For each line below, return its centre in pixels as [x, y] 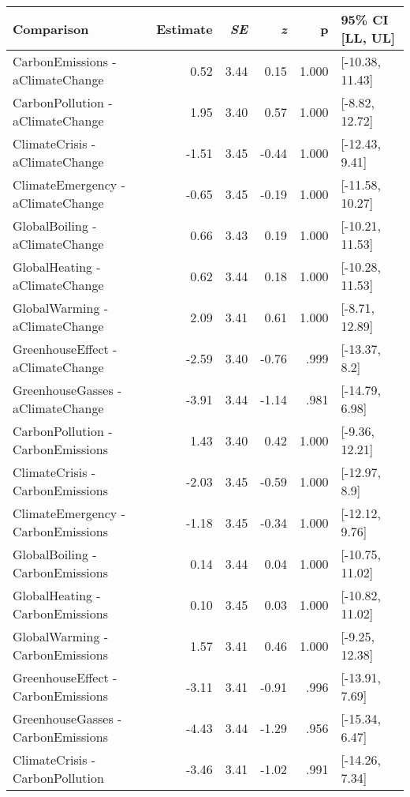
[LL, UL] [368, 38]
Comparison [51, 28]
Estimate [184, 28]
